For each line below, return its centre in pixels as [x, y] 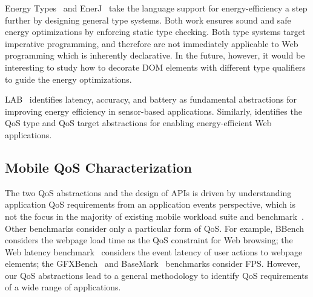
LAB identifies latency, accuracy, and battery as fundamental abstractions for [151, 99]
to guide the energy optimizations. [68, 79]
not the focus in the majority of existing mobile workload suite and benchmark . [154, 216]
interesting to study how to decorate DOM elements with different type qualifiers [155, 67]
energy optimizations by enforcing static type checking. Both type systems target [155, 32]
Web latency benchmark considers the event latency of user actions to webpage [154, 251]
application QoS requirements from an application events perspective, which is [150, 204]
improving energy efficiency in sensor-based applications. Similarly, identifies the [153, 111]
